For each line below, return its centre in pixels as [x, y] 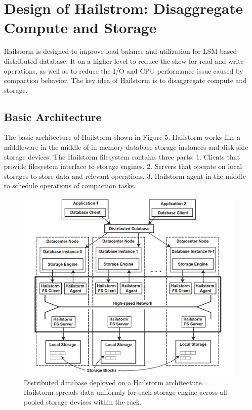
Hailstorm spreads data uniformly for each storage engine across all [126, 392]
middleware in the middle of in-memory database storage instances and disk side [126, 147]
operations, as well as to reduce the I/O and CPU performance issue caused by [124, 70]
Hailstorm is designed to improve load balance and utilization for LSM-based [121, 51]
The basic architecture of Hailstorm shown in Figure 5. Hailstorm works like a [122, 137]
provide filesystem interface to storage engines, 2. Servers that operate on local [123, 166]
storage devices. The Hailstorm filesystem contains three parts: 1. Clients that [122, 156]
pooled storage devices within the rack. [83, 402]
